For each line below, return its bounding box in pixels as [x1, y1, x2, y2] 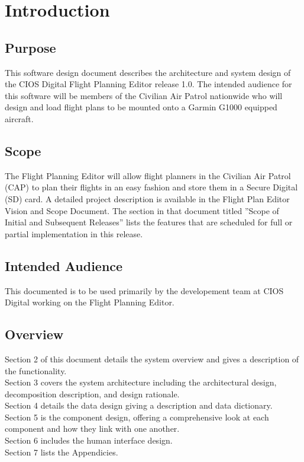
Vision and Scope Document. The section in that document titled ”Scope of [5, 204, 279, 216]
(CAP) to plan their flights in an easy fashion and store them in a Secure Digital [5, 181, 298, 193]
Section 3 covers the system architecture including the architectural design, [5, 376, 277, 388]
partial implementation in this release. [5, 227, 143, 240]
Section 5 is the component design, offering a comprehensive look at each [5, 410, 269, 423]
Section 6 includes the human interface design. [5, 434, 173, 447]
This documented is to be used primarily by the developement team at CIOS [5, 284, 284, 297]
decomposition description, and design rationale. [5, 387, 180, 400]
